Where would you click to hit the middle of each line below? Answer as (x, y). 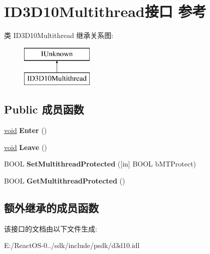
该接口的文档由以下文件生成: (51, 228)
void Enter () (26, 130)
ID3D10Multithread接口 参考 (105, 11)
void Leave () (26, 147)
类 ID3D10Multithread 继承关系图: (59, 35)
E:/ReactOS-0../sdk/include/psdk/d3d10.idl (72, 245)
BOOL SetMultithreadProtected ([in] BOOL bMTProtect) (100, 164)
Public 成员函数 (44, 109)
